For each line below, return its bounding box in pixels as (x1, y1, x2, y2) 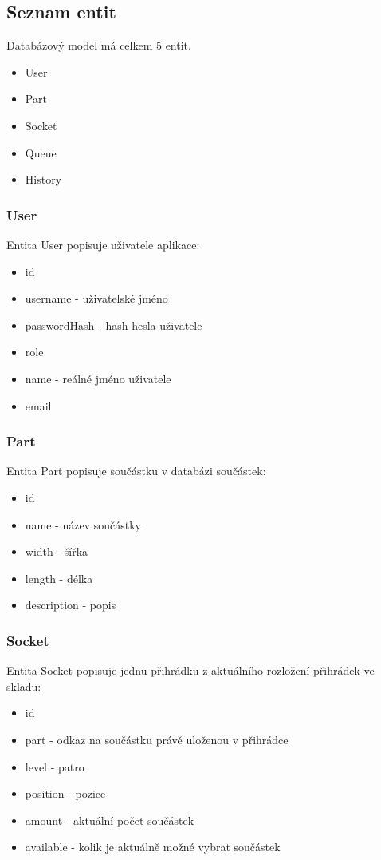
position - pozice (25, 785, 106, 802)
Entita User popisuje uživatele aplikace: (6, 236, 200, 252)
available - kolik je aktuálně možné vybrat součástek (25, 838, 281, 855)
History (25, 171, 62, 188)
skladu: (6, 677, 41, 694)
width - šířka (25, 543, 88, 560)
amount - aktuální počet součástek (25, 811, 194, 828)
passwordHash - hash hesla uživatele (25, 316, 202, 333)
